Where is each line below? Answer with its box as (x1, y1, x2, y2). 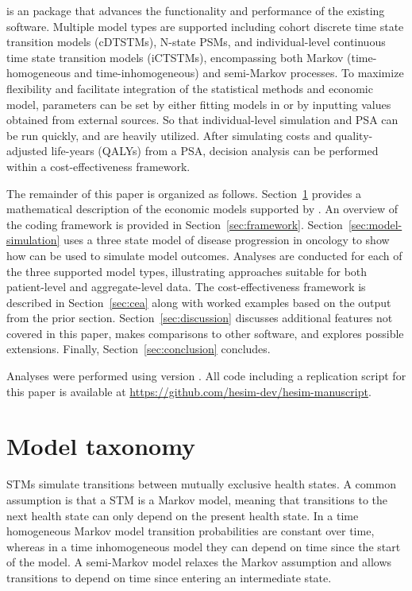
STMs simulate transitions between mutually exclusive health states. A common (6, 476, 396, 492)
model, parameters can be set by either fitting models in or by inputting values (6, 95, 391, 112)
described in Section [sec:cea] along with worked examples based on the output (6, 294, 391, 310)
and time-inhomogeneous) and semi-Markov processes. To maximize (74, 64, 404, 81)
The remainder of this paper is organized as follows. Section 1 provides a (6, 185, 362, 201)
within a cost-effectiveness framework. (6, 157, 191, 174)
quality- (335, 126, 373, 143)
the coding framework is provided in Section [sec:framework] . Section (6, 216, 343, 232)
